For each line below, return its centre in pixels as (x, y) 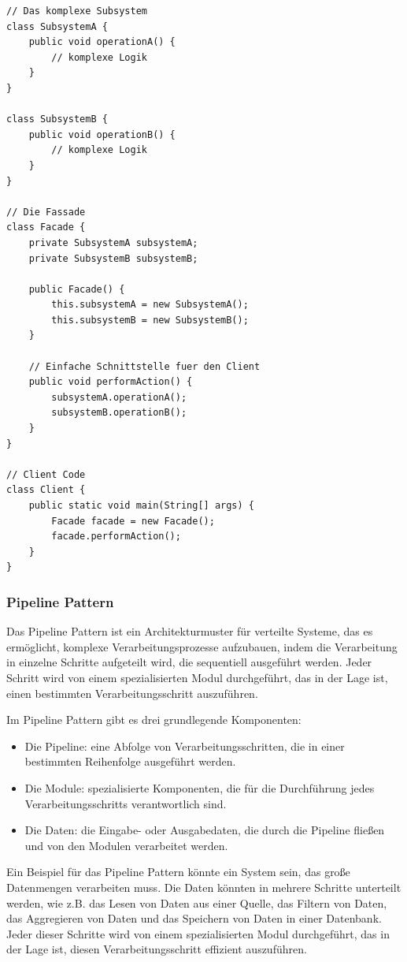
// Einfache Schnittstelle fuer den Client (144, 366)
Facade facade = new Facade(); (133, 521)
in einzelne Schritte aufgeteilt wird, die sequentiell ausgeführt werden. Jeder (189, 662)
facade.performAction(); (116, 537)
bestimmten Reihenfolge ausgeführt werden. (130, 761)
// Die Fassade (46, 212)
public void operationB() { (102, 134)
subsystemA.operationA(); (119, 397)
